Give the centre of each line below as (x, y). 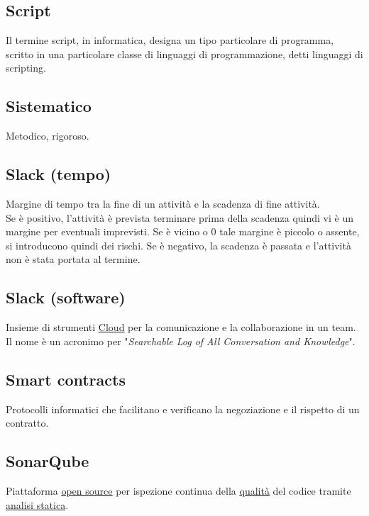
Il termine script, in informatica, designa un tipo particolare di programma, (170, 40)
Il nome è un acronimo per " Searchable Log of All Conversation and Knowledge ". (181, 341)
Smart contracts (66, 379)
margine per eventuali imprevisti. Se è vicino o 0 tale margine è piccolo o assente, (183, 231)
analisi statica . (37, 504)
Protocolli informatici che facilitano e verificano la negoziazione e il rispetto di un (183, 409)
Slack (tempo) (59, 174)
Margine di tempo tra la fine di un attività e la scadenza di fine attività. (163, 203)
